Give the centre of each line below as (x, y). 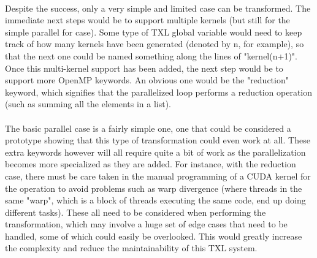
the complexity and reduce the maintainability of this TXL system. (131, 248)
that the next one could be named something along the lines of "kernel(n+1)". (151, 55)
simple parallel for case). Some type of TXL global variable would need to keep (154, 32)
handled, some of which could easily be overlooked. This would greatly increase (154, 236)
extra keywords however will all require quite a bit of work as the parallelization (155, 152)
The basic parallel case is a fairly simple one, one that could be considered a (148, 128)
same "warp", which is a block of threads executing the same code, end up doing (155, 200)
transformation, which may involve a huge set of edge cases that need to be (146, 224)
